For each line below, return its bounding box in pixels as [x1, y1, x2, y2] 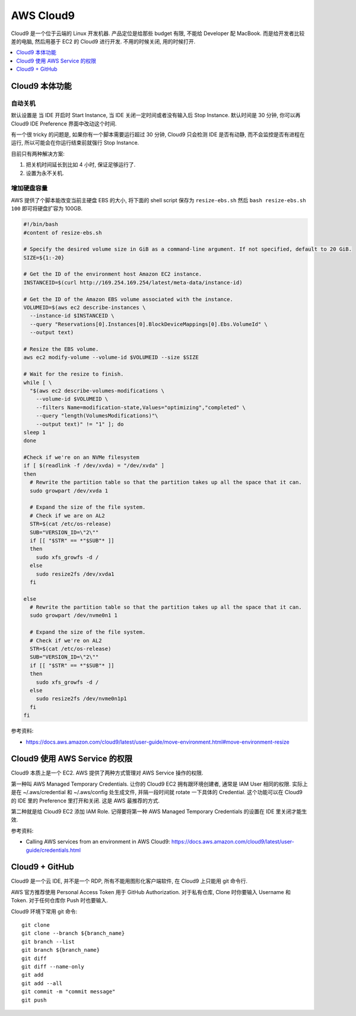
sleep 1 [23, 429, 46, 435]
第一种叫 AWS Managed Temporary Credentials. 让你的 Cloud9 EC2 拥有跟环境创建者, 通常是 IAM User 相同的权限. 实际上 [11, 780, 308, 788]
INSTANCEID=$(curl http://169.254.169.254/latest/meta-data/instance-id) [23, 279, 243, 286]
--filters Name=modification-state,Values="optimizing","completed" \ [36, 404, 246, 410]
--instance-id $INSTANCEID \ [30, 312, 115, 319]
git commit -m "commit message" [21, 988, 116, 995]
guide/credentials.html [26, 846, 81, 854]
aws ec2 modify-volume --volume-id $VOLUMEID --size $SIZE [23, 354, 199, 361]
